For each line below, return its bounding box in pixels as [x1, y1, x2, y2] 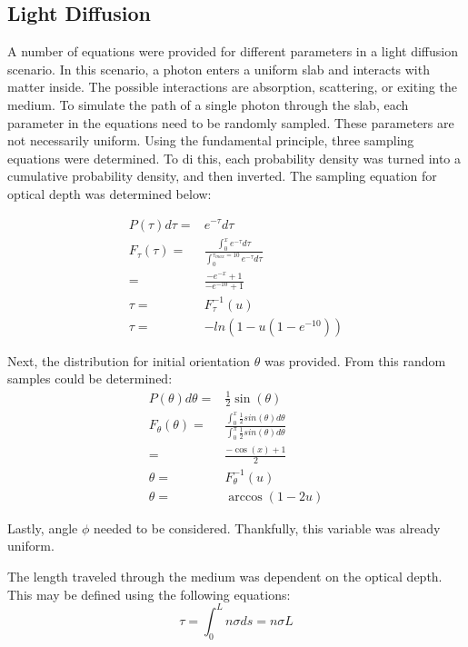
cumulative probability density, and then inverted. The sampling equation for [7, 166, 437, 185]
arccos [228, 490, 263, 503]
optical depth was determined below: [7, 184, 212, 203]
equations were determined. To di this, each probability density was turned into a [7, 148, 462, 167]
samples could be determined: [7, 369, 173, 388]
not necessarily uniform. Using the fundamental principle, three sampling [7, 131, 414, 150]
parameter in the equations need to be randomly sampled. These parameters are [7, 113, 454, 132]
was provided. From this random [264, 351, 446, 370]
